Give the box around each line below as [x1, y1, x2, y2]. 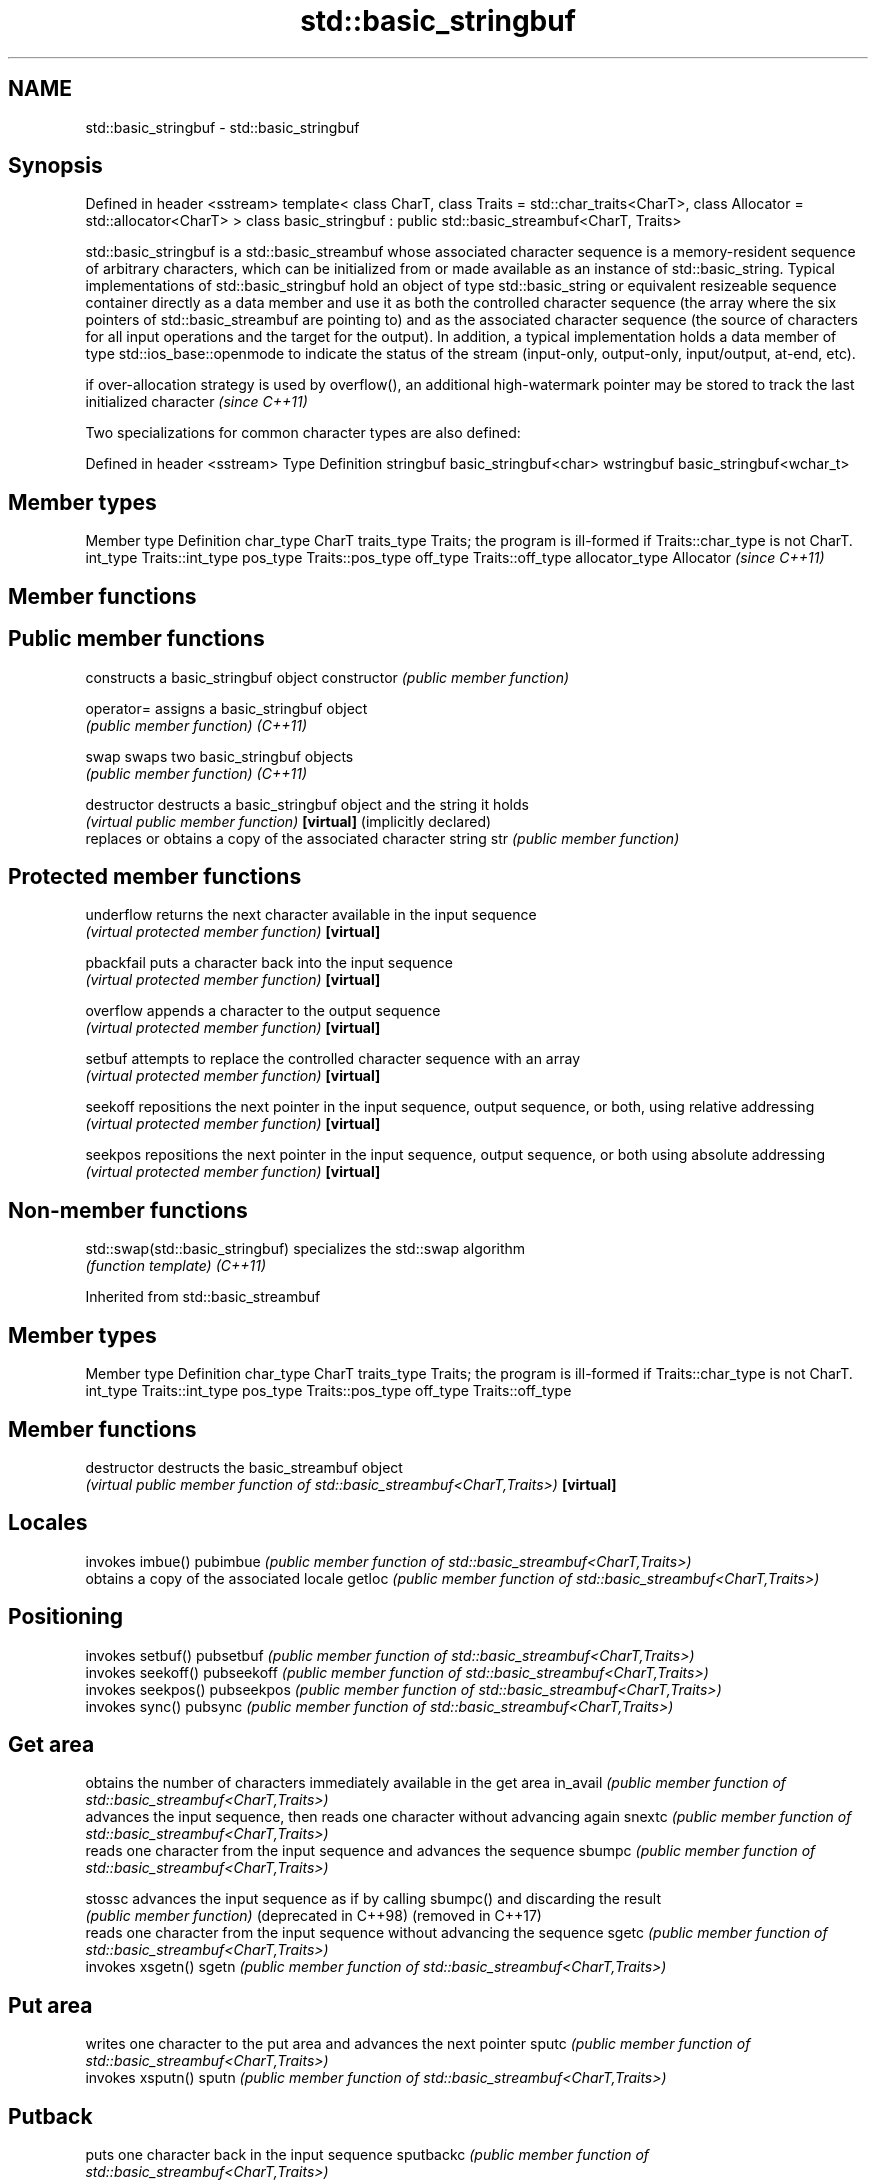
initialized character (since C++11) [85, 393, 308, 411]
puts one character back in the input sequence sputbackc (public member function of [85, 2146, 650, 2164]
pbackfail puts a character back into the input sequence [85, 954, 453, 972]
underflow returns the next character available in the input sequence [85, 906, 537, 924]
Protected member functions [8, 863, 302, 889]
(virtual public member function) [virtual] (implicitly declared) [85, 812, 492, 830]
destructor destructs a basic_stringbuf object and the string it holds [85, 795, 529, 813]
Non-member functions [8, 1197, 248, 1223]
